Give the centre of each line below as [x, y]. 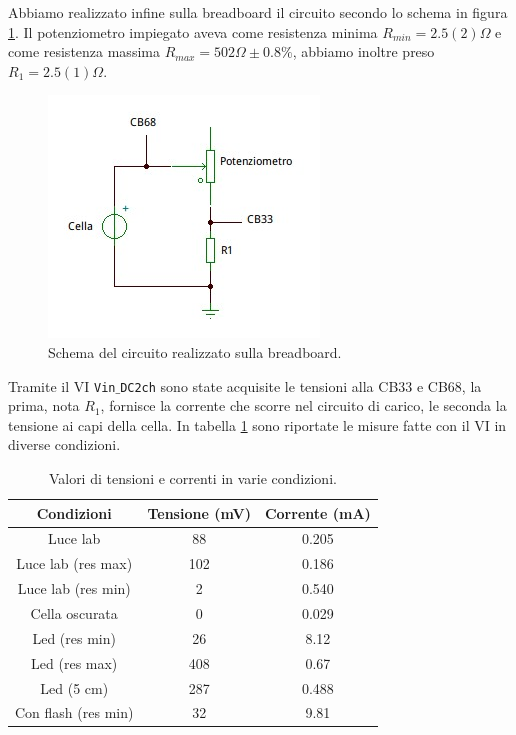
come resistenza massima [84, 51]
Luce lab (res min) [74, 588]
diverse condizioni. [64, 444]
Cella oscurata [74, 612]
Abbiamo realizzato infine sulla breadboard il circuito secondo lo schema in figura [258, 12]
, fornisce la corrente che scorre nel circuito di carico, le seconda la [303, 405]
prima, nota [44, 405]
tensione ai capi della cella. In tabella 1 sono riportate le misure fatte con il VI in [257, 424]
